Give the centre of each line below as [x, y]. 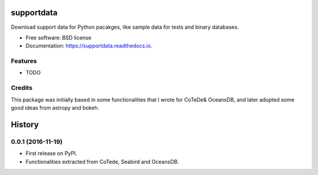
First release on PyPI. [52, 153]
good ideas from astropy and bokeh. [55, 107]
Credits [21, 88]
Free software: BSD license [58, 38]
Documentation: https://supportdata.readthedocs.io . [89, 46]
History [25, 124]
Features [24, 61]
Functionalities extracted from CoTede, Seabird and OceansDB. [102, 161]
